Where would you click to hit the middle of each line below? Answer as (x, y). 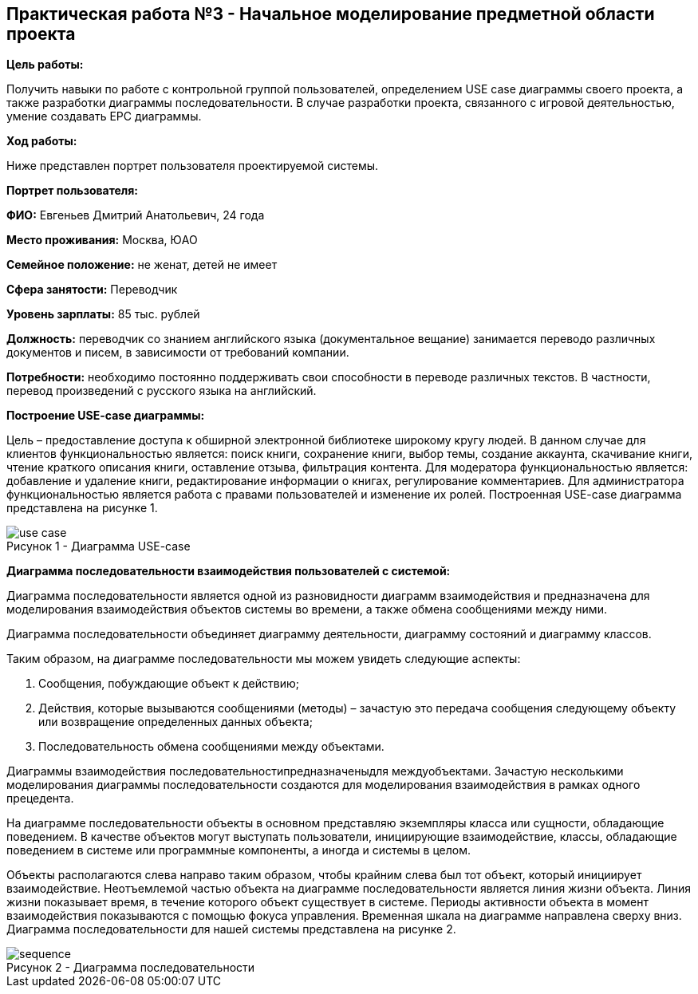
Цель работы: (45, 65)
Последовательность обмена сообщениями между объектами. (211, 747)
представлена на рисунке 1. (82, 508)
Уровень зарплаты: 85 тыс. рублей (103, 314)
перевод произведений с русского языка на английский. (162, 391)
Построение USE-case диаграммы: (106, 416)
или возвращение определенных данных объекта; (175, 722)
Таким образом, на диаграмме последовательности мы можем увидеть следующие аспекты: (264, 659)
